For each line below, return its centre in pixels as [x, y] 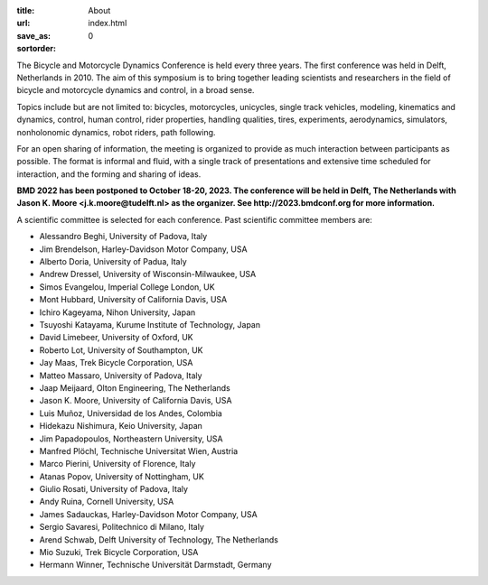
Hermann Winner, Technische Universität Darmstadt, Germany [155, 565]
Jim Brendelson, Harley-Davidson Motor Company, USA [143, 249]
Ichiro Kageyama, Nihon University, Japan [117, 312]
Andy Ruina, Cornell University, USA [107, 502]
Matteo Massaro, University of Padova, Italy [121, 376]
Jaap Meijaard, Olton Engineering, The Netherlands [135, 387]
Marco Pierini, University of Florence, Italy [117, 464]
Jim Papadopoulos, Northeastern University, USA [131, 439]
